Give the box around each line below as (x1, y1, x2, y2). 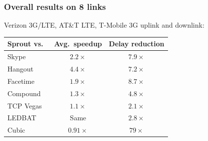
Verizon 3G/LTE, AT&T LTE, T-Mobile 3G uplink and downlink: (4, 20, 205, 30)
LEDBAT (7, 112, 37, 123)
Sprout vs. (7, 38, 43, 49)
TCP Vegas (7, 100, 42, 110)
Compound (7, 88, 41, 98)
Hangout (7, 64, 34, 73)
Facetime (7, 75, 35, 86)
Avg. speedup (54, 38, 102, 49)
